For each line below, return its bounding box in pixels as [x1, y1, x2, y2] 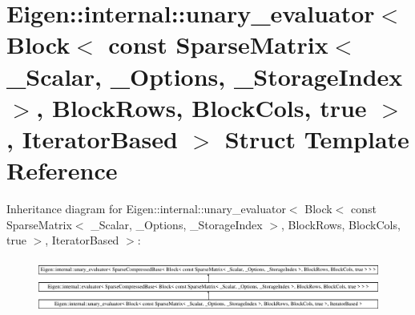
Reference [6, 154, 118, 187]
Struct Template [224, 122, 409, 155]
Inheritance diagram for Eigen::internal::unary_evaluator [6, 200, 286, 217]
